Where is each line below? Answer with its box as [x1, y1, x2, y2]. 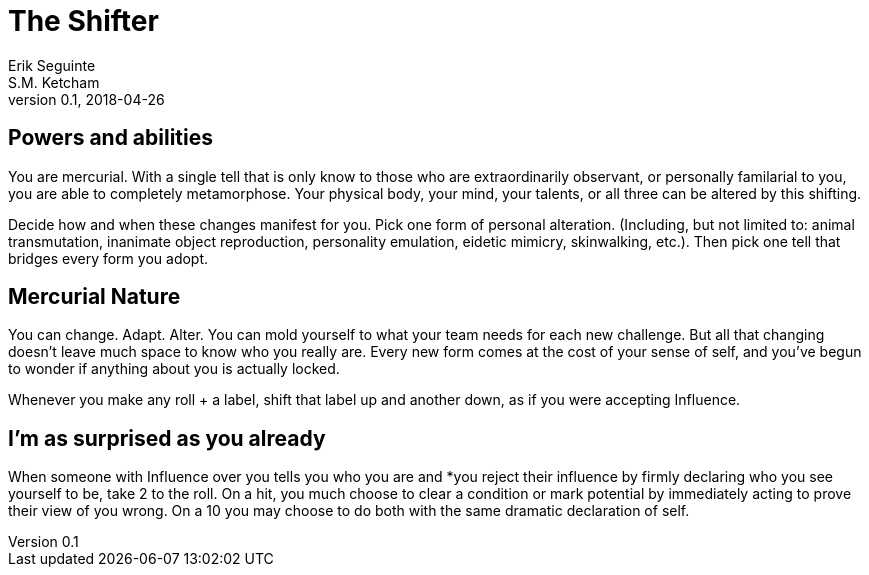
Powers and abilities [8, 125, 214, 151]
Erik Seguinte [8, 56, 96, 74]
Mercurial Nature [8, 284, 181, 310]
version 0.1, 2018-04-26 [8, 90, 165, 108]
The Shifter [8, 4, 159, 38]
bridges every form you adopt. [8, 249, 209, 267]
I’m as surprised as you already [8, 425, 326, 451]
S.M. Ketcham [8, 73, 100, 91]
